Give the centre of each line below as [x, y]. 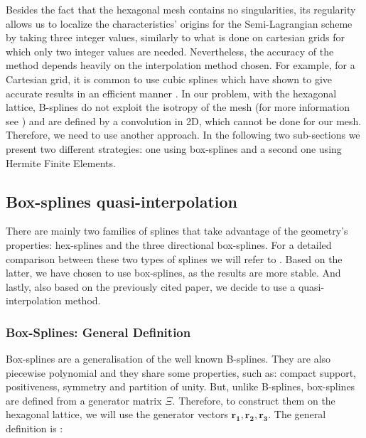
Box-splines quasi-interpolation [122, 201]
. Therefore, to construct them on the [254, 400]
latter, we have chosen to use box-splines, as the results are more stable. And [173, 273]
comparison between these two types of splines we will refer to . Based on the [174, 258]
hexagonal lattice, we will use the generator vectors [117, 414]
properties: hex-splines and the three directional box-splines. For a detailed [169, 244]
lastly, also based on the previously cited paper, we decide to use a [151, 286]
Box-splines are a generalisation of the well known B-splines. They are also [168, 359]
